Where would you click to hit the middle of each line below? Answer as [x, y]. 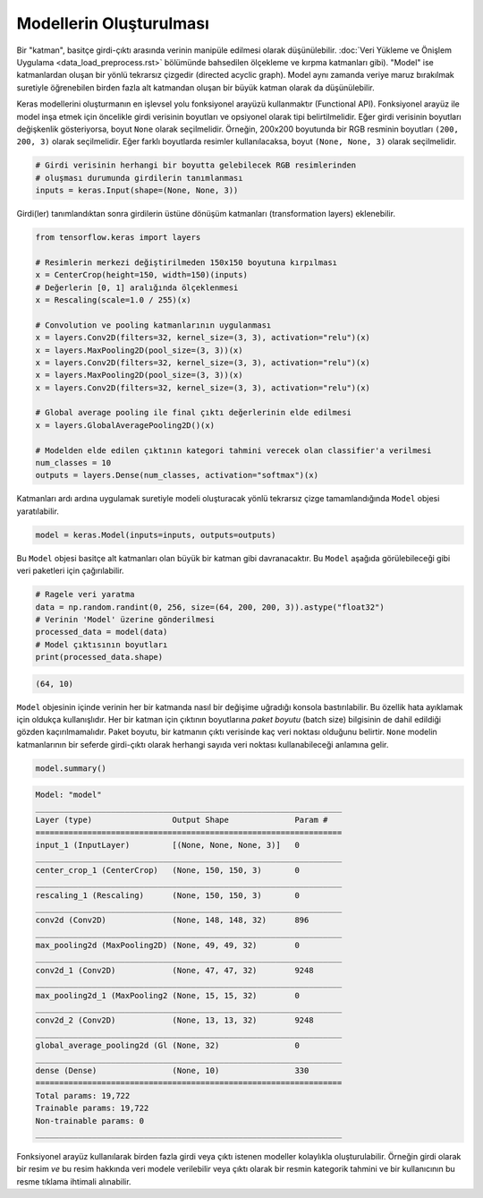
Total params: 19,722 [83, 1095]
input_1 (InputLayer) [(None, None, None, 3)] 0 [167, 845]
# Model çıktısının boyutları [102, 644]
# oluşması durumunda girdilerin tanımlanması [139, 178]
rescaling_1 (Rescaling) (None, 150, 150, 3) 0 [167, 895]
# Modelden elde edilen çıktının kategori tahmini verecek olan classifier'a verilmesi [233, 450]
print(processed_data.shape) [99, 657]
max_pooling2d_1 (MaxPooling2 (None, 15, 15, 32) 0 [167, 995]
